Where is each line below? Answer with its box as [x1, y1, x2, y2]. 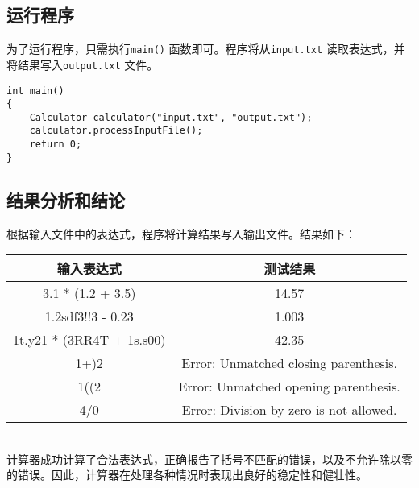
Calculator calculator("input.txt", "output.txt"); [29, 111, 313, 123]
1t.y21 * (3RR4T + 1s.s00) [13, 330, 166, 349]
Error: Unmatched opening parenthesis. [178, 377, 400, 396]
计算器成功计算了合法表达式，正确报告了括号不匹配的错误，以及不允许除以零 [6, 450, 413, 467]
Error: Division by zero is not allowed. [181, 400, 397, 420]
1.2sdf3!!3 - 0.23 [44, 307, 134, 326]
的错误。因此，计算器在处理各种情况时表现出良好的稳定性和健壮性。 [6, 466, 367, 483]
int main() [6, 85, 64, 97]
